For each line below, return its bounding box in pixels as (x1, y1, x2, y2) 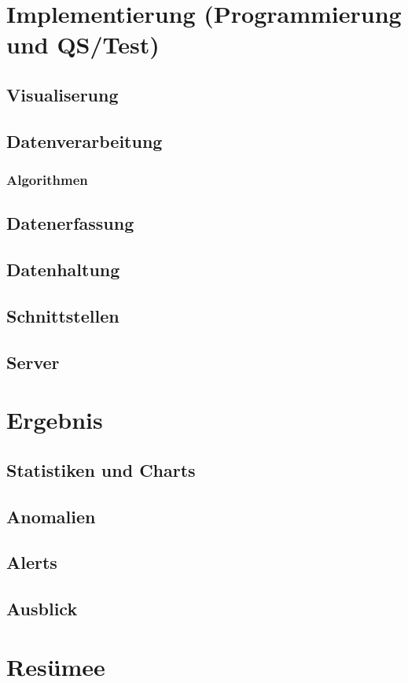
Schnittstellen (6, 303, 119, 327)
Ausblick (6, 596, 78, 621)
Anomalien (6, 504, 96, 528)
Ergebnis (6, 404, 103, 436)
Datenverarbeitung (6, 128, 163, 153)
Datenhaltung (6, 257, 120, 282)
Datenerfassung (6, 211, 134, 235)
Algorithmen (6, 170, 88, 190)
